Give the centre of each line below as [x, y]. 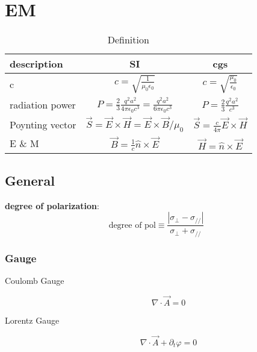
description [36, 64]
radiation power [43, 105]
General [30, 180]
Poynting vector [43, 124]
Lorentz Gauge [32, 320]
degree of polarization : [52, 205]
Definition [128, 40]
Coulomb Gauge [35, 280]
